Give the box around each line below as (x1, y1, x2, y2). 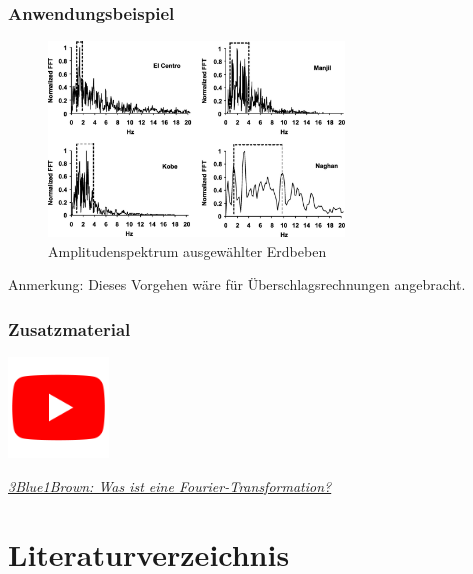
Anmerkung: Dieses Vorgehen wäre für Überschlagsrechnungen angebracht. (8, 274, 466, 295)
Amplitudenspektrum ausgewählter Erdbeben (48, 240, 327, 261)
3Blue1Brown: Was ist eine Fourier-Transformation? (8, 475, 332, 496)
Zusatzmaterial (8, 316, 131, 341)
